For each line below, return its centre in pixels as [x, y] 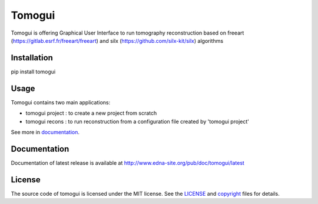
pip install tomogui [33, 72]
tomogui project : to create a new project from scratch [91, 113]
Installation [32, 58]
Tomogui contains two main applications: [61, 102]
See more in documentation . [45, 132]
